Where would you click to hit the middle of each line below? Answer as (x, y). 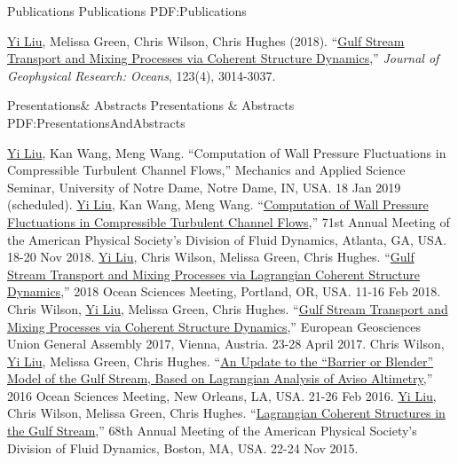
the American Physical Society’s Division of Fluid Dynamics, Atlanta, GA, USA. (227, 239)
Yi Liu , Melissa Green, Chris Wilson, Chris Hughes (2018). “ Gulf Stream (206, 40)
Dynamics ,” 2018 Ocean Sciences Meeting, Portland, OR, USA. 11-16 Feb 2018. (224, 291)
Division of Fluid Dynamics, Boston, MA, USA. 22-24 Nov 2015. (183, 447)
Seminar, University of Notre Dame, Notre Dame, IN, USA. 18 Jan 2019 (204, 187)
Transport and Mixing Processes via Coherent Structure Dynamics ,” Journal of (223, 58)
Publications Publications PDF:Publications (127, 11)
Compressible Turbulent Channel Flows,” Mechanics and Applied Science (206, 170)
